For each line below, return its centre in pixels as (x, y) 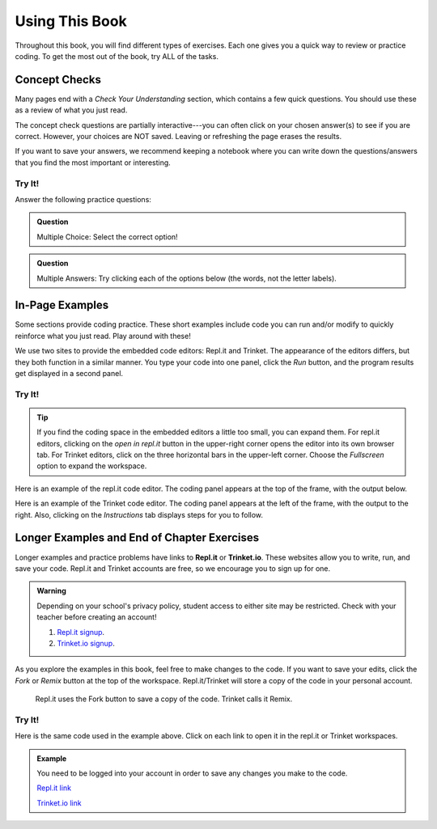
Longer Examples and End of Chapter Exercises (137, 538)
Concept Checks (58, 80)
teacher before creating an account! (97, 617)
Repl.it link (54, 788)
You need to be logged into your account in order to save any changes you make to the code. (192, 773)
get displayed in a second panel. (69, 373)
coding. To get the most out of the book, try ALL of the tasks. (117, 56)
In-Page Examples (62, 305)
